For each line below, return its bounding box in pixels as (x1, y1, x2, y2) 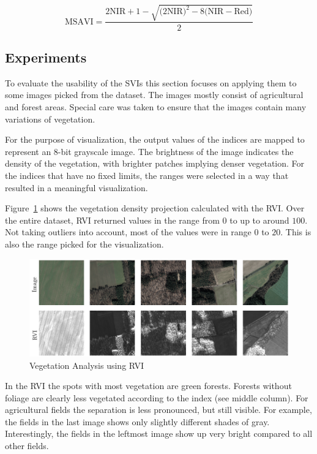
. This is (280, 225, 311, 238)
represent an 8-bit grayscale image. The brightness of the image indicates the (5, 145, 294, 157)
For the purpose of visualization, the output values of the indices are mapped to (5, 133, 305, 146)
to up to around (229, 213, 289, 226)
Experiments (5, 47, 87, 66)
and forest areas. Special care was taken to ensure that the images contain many (5, 100, 307, 113)
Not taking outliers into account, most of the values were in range (5, 225, 252, 238)
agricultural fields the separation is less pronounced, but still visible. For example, (5, 403, 312, 416)
